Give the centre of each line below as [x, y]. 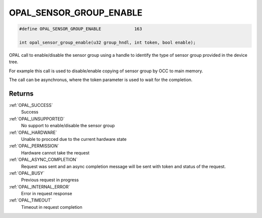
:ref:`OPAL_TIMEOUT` [31, 200]
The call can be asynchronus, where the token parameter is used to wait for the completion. [101, 80]
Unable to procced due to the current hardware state [74, 139]
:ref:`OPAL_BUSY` [27, 173]
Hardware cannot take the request [55, 152]
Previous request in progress [50, 180]
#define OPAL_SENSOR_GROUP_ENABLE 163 [81, 29]
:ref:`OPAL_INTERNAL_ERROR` [40, 186]
